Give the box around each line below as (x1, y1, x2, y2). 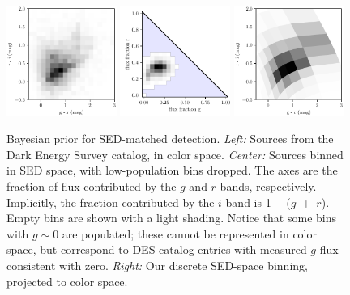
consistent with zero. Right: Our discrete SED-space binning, (6, 257, 308, 274)
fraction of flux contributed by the (6, 178, 177, 195)
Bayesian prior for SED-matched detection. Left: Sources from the (6, 130, 334, 147)
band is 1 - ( (225, 193, 291, 210)
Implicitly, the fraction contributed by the (6, 193, 215, 210)
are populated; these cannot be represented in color (62, 225, 317, 242)
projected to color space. (6, 272, 128, 289)
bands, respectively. (220, 178, 317, 195)
